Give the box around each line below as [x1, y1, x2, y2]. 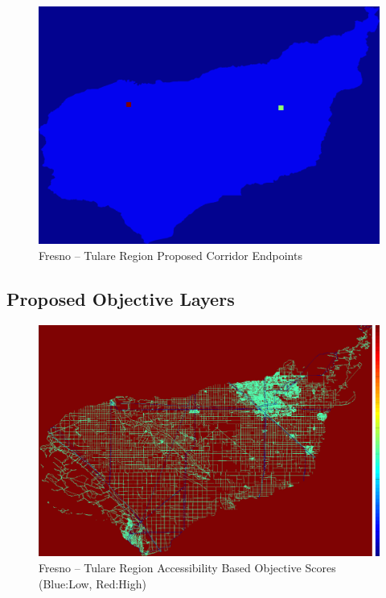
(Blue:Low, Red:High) [39, 575, 146, 592]
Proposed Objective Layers [6, 286, 235, 311]
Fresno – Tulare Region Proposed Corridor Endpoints [39, 246, 302, 263]
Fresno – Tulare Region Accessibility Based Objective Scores [39, 559, 336, 575]
